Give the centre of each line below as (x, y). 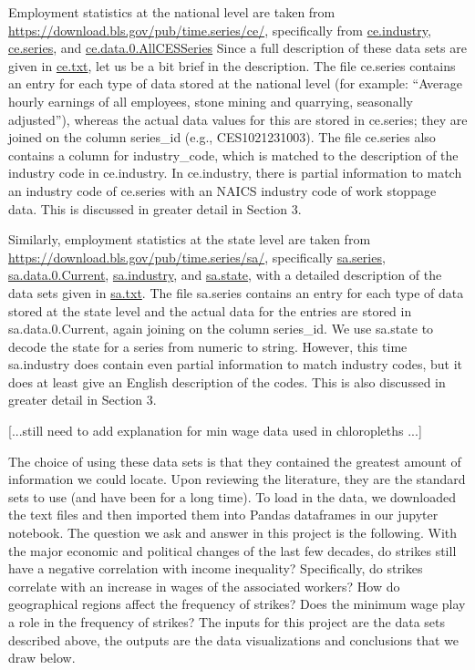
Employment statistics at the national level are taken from (172, 12)
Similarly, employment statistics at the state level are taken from (190, 239)
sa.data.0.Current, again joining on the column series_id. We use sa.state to (221, 329)
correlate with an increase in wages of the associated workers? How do (204, 586)
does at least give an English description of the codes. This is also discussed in (227, 381)
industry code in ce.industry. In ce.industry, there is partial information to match (235, 173)
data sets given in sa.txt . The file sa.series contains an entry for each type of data (236, 292)
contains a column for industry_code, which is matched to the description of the (233, 155)
